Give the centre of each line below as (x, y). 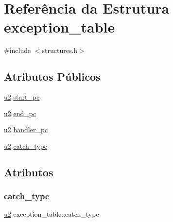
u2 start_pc (22, 97)
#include (17, 50)
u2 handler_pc (26, 129)
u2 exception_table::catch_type (52, 214)
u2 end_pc (20, 113)
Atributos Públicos (52, 77)
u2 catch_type (26, 145)
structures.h (60, 50)
